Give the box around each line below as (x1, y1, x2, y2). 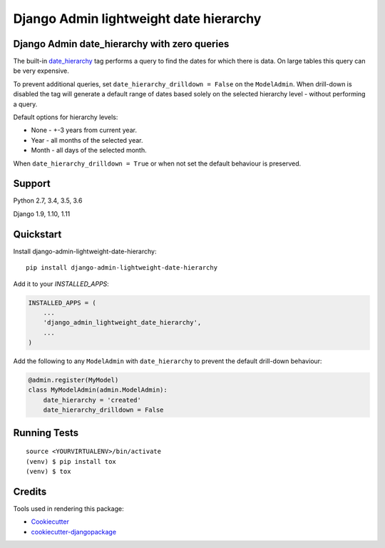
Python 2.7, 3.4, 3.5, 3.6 (13, 196, 83, 205)
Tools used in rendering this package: (13, 504, 124, 513)
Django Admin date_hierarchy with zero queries (13, 38, 230, 50)
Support (13, 178, 51, 190)
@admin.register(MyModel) (28, 376, 119, 385)
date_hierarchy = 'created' (43, 396, 142, 404)
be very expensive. (13, 66, 69, 75)
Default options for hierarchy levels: (13, 113, 118, 121)
